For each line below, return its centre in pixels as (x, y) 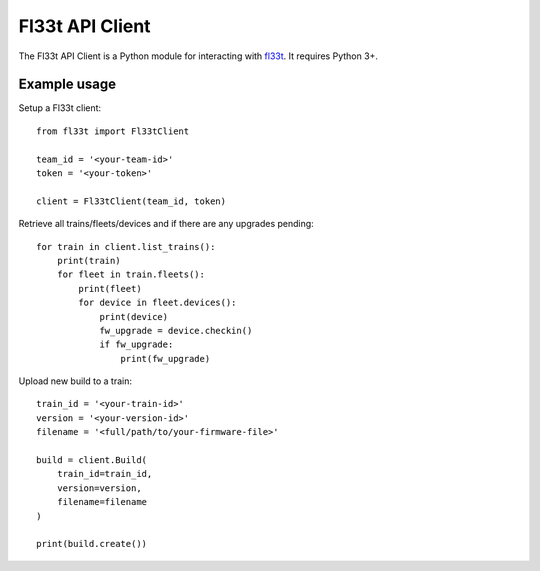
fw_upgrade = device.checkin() (176, 330)
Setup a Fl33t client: (60, 108)
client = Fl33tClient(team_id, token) (131, 201)
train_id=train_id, (104, 474)
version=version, (99, 488)
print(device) (134, 316)
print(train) (88, 260)
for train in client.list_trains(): (126, 246)
